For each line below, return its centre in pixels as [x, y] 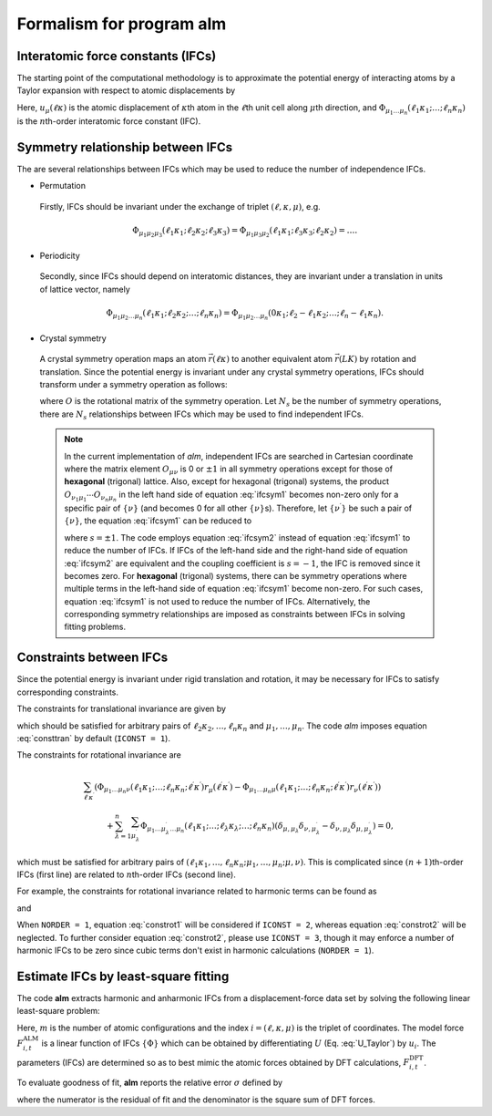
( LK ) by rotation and [377, 359]
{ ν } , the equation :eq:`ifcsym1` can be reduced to [158, 521]
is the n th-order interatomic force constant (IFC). [109, 121]
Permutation [63, 186]
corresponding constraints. [67, 692]
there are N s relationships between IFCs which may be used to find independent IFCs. [202, 415]
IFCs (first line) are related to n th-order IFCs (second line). [126, 874]
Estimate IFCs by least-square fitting [123, 976]
